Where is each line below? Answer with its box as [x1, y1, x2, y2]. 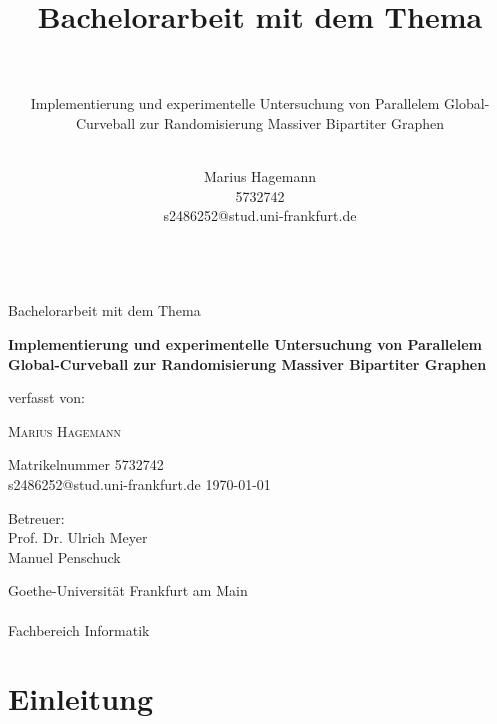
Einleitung [8, 678, 154, 719]
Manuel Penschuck [8, 546, 121, 567]
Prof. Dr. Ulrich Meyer [8, 527, 148, 548]
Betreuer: [8, 507, 65, 528]
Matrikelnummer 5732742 [8, 454, 164, 475]
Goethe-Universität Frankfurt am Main [8, 580, 248, 601]
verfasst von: [8, 387, 85, 408]
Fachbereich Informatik [8, 619, 150, 640]
